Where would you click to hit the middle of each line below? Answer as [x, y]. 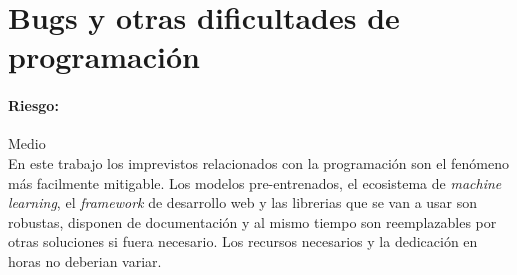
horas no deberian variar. [85, 260]
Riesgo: [33, 105]
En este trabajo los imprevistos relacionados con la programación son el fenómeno [258, 162]
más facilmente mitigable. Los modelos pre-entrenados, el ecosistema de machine [255, 182]
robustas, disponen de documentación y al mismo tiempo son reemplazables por [252, 221]
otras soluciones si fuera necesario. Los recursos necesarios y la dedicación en [243, 241]
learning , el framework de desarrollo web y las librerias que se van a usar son [243, 202]
